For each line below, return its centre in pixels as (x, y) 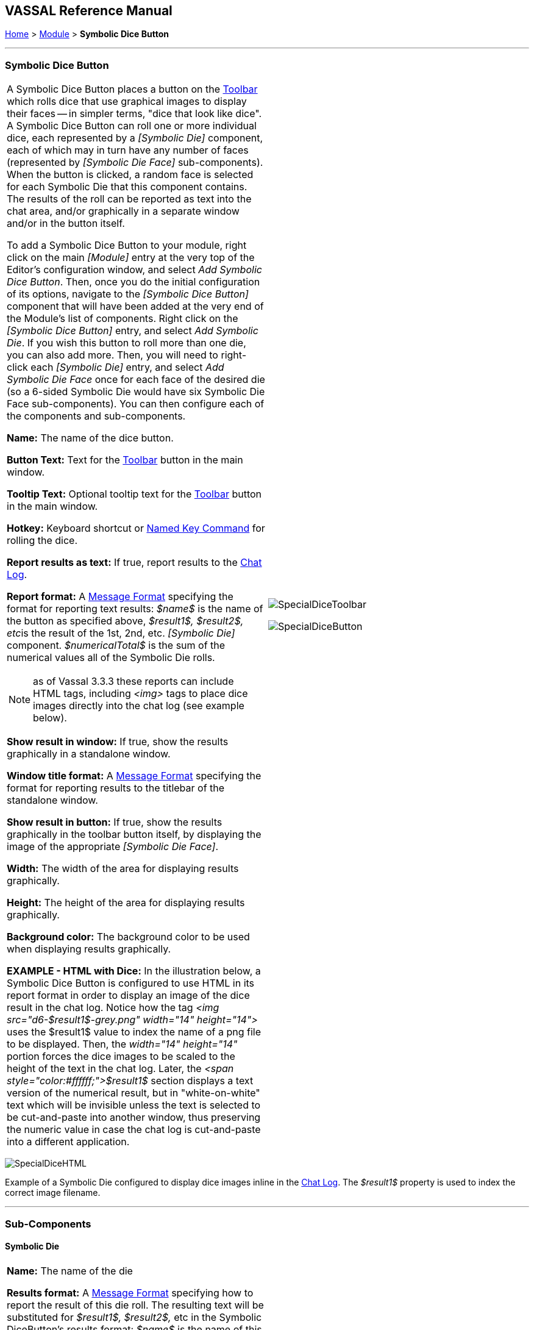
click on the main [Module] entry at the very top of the (131, 258)
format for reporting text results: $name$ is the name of (135, 609)
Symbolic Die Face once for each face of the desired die (136, 380)
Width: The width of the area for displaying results (123, 869)
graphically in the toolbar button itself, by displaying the (134, 835)
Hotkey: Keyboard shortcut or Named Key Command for (136, 528)
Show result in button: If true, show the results (115, 822)
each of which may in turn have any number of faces (128, 150)
